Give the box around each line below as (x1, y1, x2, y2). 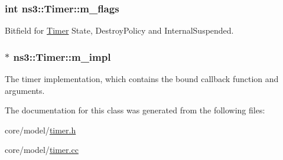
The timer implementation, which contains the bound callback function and (5, 73, 279, 85)
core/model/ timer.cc (5, 143, 79, 156)
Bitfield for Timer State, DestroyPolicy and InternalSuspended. (5, 24, 234, 37)
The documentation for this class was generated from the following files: (5, 104, 265, 116)
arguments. (5, 84, 45, 96)
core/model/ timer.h (5, 123, 76, 136)
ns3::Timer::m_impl (13, 49, 111, 64)
